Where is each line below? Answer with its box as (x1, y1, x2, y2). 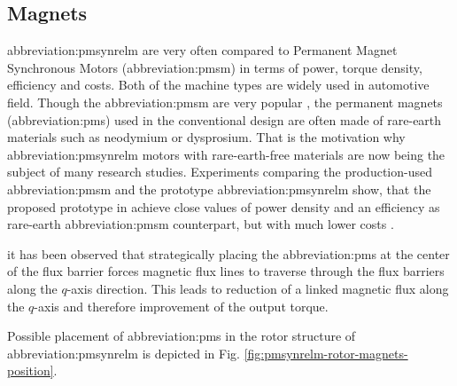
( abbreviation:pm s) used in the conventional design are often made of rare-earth (7, 110, 442, 129)
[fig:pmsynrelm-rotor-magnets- (244, 343, 408, 362)
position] (7, 361, 54, 380)
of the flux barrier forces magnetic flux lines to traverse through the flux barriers (7, 262, 445, 280)
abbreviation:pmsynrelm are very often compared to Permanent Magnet (7, 41, 398, 59)
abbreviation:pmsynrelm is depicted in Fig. (7, 343, 240, 362)
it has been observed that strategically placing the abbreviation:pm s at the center (7, 244, 450, 263)
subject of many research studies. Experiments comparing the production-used (7, 162, 432, 181)
